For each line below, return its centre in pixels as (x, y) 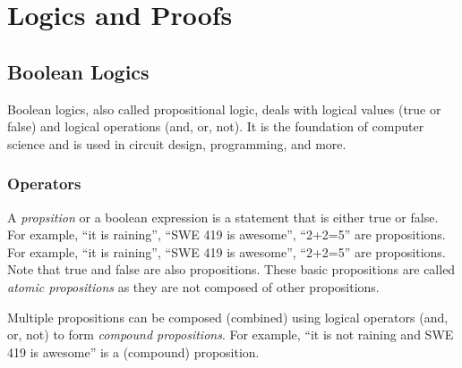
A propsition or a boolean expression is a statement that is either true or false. (223, 217)
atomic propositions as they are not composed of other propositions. (193, 286)
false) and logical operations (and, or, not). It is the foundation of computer (216, 126)
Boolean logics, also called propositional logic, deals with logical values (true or (224, 109)
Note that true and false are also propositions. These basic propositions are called (231, 269)
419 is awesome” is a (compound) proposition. (133, 351)
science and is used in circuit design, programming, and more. (177, 143)
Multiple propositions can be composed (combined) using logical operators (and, (228, 317)
